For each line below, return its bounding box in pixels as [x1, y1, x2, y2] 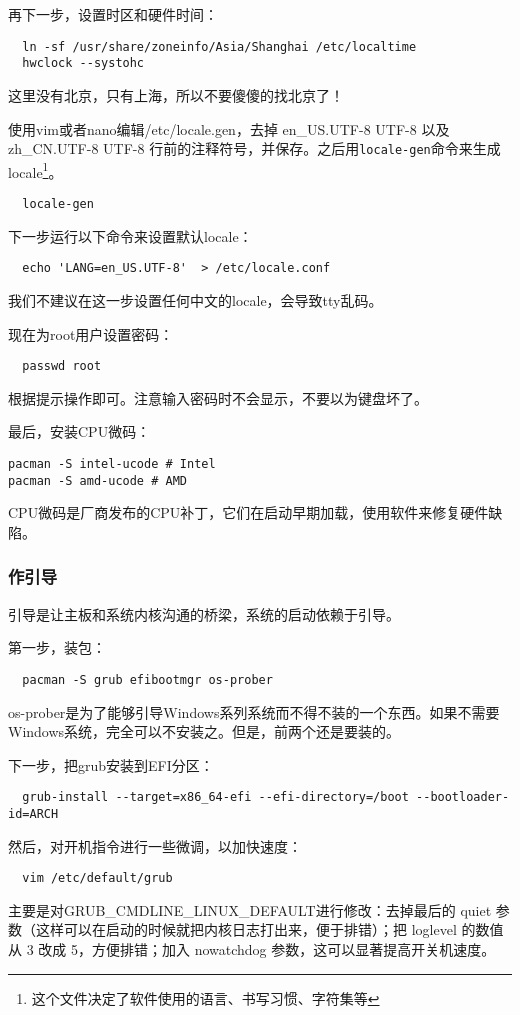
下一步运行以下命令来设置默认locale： [8, 225, 253, 246]
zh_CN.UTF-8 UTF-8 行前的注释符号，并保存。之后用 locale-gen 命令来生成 [8, 138, 501, 159]
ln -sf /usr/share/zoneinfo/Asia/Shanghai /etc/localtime [22, 39, 417, 54]
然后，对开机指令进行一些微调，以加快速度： [8, 835, 302, 856]
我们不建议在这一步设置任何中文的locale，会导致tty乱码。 [8, 289, 383, 310]
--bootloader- [416, 790, 510, 805]
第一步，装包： [8, 637, 106, 658]
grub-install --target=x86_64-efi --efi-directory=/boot [22, 790, 409, 805]
